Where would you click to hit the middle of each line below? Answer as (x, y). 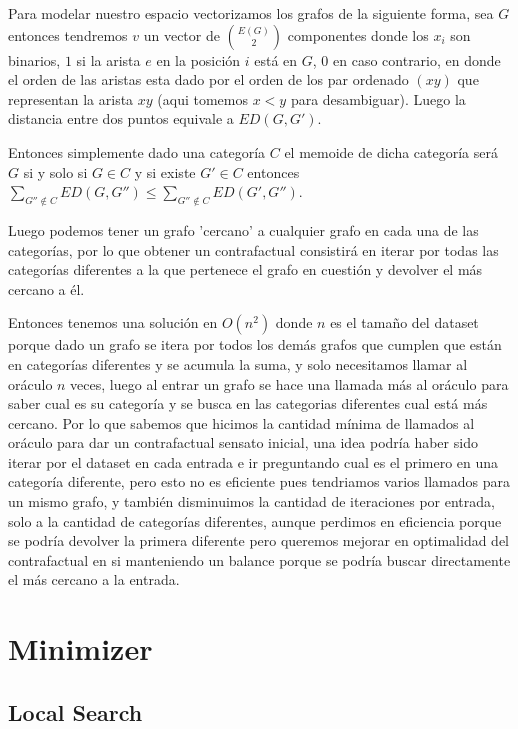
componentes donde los (358, 34)
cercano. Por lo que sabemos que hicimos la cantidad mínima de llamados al (241, 422)
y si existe (165, 171)
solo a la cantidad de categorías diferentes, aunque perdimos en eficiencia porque (255, 520)
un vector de (181, 34)
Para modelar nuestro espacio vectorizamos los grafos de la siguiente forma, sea (251, 13)
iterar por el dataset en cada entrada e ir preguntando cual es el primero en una (253, 461)
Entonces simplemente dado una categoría (137, 151)
